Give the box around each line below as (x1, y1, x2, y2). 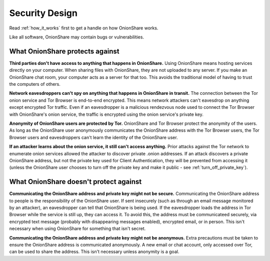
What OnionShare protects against (9, 47, 119, 55)
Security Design (9, 7, 77, 18)
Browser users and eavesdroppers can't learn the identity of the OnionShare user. (9, 134, 178, 140)
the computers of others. (9, 81, 61, 87)
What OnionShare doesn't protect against (9, 178, 142, 186)
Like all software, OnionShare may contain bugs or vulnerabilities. (9, 34, 144, 40)
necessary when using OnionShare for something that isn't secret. (9, 226, 146, 232)
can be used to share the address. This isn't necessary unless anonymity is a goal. (9, 249, 179, 255)
